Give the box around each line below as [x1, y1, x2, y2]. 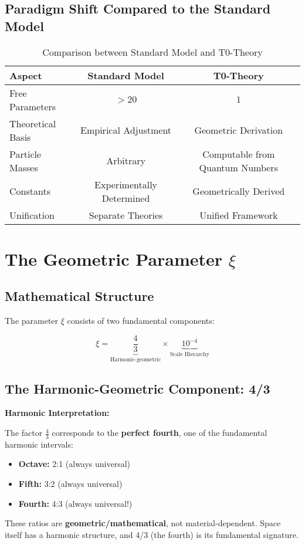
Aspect [9, 68, 42, 82]
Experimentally [94, 177, 158, 191]
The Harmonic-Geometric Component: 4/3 [5, 379, 270, 397]
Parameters [9, 99, 56, 113]
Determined [101, 191, 150, 205]
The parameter [5, 314, 59, 327]
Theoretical [9, 116, 56, 130]
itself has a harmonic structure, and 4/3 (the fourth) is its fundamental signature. [5, 528, 299, 540]
